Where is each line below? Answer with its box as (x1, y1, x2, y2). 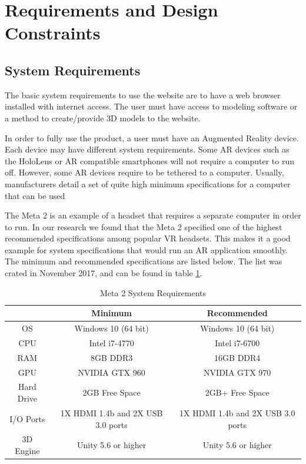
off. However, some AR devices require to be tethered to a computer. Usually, (5, 166, 284, 178)
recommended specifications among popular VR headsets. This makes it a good (5, 232, 291, 244)
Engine (15, 444, 40, 456)
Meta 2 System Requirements (99, 286, 207, 299)
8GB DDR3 (90, 351, 133, 363)
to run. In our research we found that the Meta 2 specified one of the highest (5, 220, 282, 233)
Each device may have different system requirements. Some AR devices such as (5, 143, 290, 155)
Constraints (5, 21, 101, 45)
